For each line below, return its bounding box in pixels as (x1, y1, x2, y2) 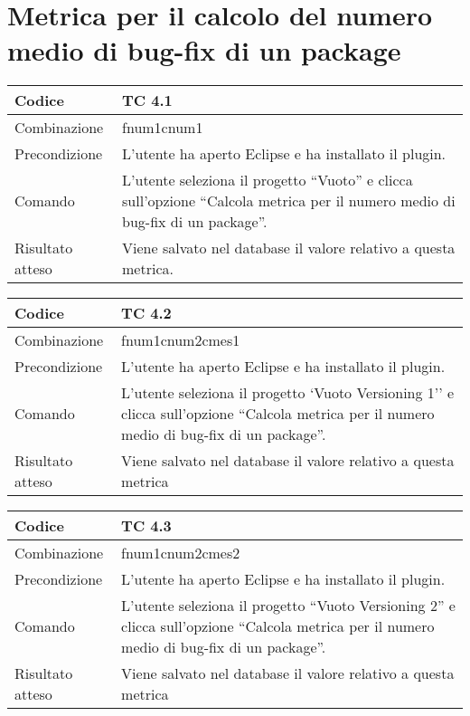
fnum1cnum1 (122, 117, 203, 138)
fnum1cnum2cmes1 (121, 329, 240, 351)
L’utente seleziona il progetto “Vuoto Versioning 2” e (121, 595, 456, 616)
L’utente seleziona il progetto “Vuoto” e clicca (122, 169, 413, 191)
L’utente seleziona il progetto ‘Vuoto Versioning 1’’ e (121, 382, 455, 404)
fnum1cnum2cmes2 (121, 542, 240, 564)
